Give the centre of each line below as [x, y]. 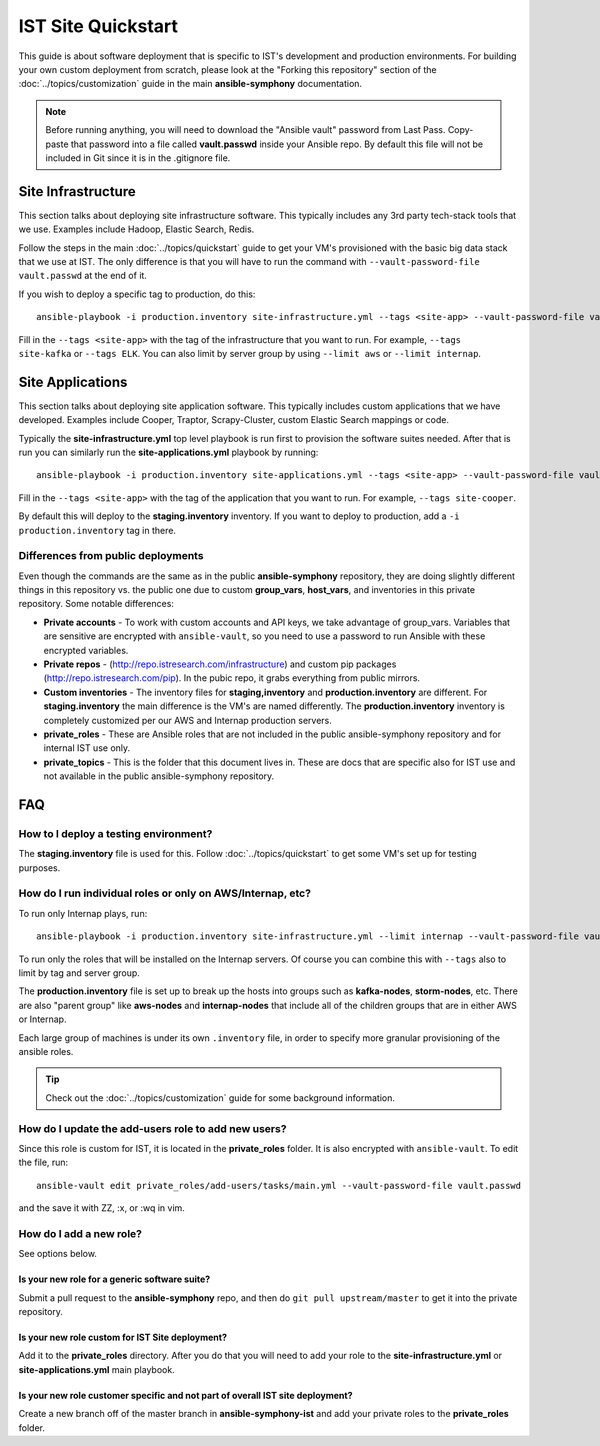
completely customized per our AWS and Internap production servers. [187, 720]
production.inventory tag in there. [97, 530]
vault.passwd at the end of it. [82, 276]
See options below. [57, 1254]
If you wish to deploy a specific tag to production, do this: [137, 294]
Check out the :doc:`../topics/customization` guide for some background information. [220, 1097]
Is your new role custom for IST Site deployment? [122, 1337]
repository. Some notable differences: [96, 604]
